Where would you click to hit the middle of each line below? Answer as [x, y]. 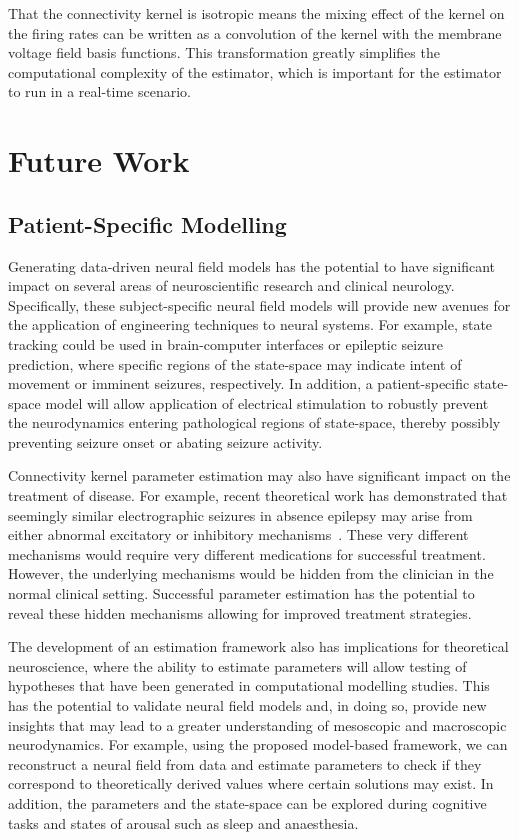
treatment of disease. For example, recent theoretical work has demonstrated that [258, 495]
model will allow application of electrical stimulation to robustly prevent [267, 402]
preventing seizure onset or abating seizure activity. [165, 441]
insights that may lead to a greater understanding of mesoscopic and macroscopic [257, 724]
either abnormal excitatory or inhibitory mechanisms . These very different [238, 534]
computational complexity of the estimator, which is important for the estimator [255, 71]
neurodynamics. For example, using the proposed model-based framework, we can [258, 744]
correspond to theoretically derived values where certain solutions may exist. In [251, 783]
